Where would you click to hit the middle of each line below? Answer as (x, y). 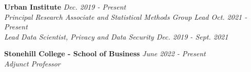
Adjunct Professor (32, 63)
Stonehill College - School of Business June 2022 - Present (105, 53)
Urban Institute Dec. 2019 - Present (65, 7)
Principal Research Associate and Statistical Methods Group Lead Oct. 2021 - (126, 16)
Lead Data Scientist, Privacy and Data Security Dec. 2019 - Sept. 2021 (116, 36)
